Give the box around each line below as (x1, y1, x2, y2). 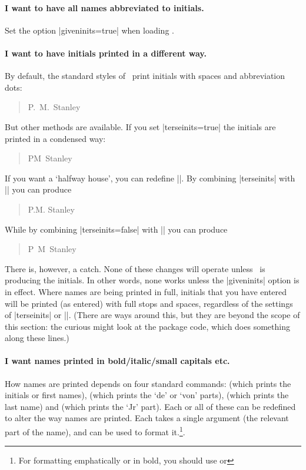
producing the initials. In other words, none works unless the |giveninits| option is (5, 274, 300, 286)
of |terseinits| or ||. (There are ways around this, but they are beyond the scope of (5, 309, 300, 321)
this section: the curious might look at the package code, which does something (5, 320, 290, 332)
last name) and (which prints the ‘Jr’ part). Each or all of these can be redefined (5, 400, 296, 412)
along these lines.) (5, 332, 69, 344)
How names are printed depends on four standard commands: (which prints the (5, 377, 291, 389)
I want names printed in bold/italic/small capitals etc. (5, 355, 230, 367)
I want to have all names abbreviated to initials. (5, 1, 204, 14)
